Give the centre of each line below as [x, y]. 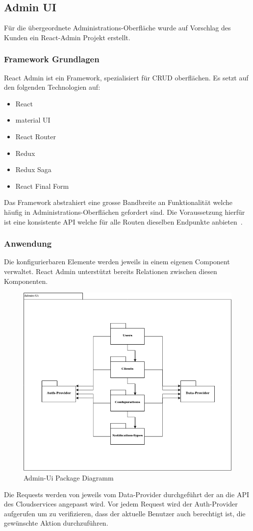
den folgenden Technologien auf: [52, 87]
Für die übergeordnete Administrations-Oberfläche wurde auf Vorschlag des [117, 28]
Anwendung [28, 243]
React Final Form [42, 186]
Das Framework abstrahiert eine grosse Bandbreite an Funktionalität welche [118, 202]
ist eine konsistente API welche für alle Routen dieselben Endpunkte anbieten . [123, 221]
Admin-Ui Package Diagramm [69, 478]
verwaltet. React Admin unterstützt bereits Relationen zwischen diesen [111, 271]
